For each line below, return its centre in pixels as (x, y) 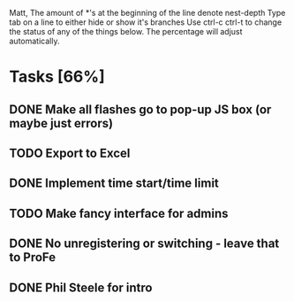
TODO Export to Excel (70, 153)
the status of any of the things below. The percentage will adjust (126, 31)
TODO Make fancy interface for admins (119, 213)
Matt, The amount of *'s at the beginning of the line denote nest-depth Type (147, 13)
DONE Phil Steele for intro (81, 287)
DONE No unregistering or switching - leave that (144, 244)
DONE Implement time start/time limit (114, 184)
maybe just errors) (61, 123)
